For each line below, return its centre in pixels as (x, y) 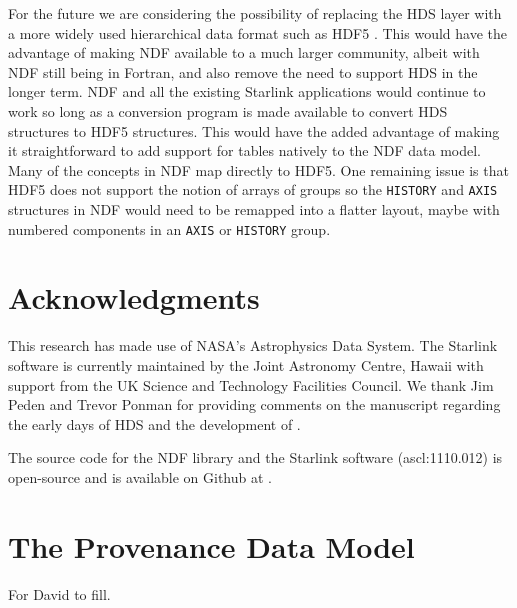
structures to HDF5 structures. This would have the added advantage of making (254, 130)
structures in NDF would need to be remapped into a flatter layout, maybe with (254, 209)
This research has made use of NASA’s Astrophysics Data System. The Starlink (253, 345)
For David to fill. (59, 593)
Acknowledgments (134, 297)
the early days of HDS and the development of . (154, 423)
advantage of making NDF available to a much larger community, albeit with (244, 52)
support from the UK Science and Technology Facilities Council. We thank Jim (251, 384)
